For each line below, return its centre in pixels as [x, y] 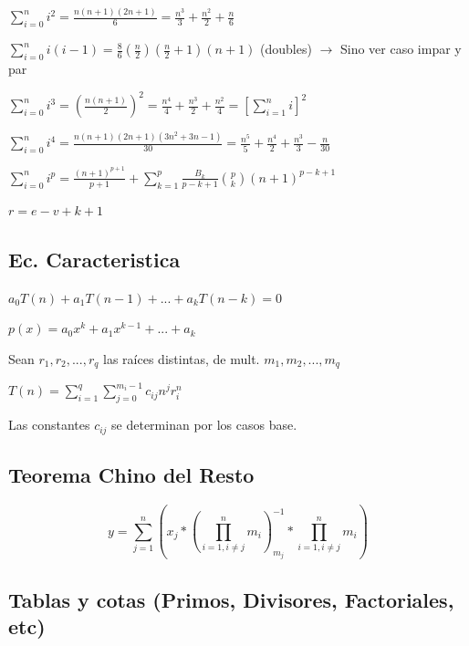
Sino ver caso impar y [401, 49]
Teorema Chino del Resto [131, 474]
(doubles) [286, 49]
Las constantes [49, 425]
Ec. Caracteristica [94, 259]
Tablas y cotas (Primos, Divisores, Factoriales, [231, 599]
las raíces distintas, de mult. [182, 358]
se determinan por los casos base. [204, 425]
